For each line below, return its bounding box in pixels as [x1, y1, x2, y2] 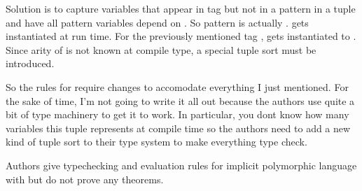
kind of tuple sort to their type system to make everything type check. [6, 134, 307, 149]
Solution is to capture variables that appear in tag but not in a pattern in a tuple [6, 1, 356, 15]
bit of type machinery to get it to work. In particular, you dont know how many [6, 107, 349, 122]
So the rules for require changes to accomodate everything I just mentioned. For [6, 79, 349, 94]
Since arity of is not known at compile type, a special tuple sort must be [6, 42, 316, 57]
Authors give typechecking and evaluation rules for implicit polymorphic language [6, 157, 357, 172]
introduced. [6, 56, 55, 71]
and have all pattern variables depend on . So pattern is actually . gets [6, 15, 309, 29]
